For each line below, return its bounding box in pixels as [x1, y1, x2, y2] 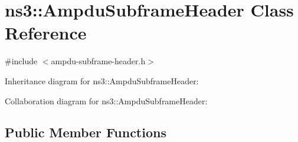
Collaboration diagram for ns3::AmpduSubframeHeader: [5, 94, 208, 107]
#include [5, 55, 38, 67]
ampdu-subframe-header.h [51, 55, 146, 67]
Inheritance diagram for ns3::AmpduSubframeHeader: [5, 74, 199, 87]
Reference [5, 21, 87, 45]
